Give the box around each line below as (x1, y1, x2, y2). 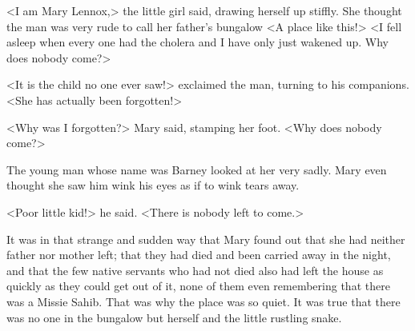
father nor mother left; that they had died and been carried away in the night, (6, 246, 391, 263)
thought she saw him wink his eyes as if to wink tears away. (6, 177, 300, 193)
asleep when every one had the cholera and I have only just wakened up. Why (6, 34, 389, 50)
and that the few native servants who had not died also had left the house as (6, 261, 384, 278)
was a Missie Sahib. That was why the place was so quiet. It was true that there (6, 293, 401, 309)
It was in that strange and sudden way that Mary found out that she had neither (6, 230, 405, 247)
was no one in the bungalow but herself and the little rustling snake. (6, 309, 342, 325)
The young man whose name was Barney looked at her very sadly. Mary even (6, 161, 387, 177)
